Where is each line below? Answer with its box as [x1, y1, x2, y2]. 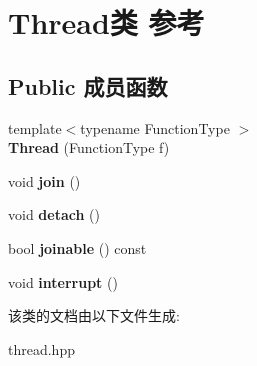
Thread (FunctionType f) [8, 137, 170, 158]
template [8, 117, 62, 138]
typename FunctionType [80, 117, 230, 138]
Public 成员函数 [8, 70, 168, 101]
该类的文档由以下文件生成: [8, 305, 180, 326]
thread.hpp [8, 338, 75, 359]
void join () [8, 170, 81, 191]
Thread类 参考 [8, 2, 205, 43]
